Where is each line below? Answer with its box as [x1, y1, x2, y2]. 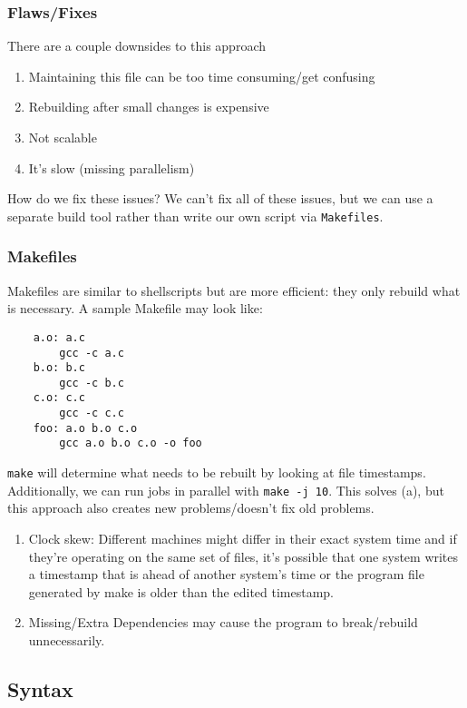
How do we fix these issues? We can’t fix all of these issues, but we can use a [7, 189, 433, 208]
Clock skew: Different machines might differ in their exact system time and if [28, 529, 457, 547]
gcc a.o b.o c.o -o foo [59, 437, 202, 450]
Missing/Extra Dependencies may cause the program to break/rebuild [28, 613, 418, 632]
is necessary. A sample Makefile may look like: [7, 299, 263, 318]
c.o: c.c [33, 391, 85, 405]
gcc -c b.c [59, 376, 124, 389]
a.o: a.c [33, 330, 85, 344]
